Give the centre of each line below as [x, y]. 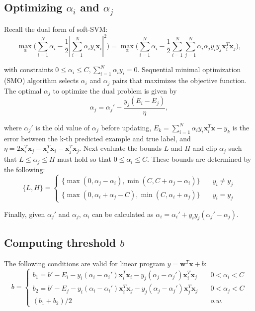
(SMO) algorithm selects [41, 80]
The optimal [23, 90]
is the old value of [63, 127]
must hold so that [84, 159]
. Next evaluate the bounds [120, 148]
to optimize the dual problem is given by [115, 90]
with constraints [29, 69]
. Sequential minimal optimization [189, 69]
